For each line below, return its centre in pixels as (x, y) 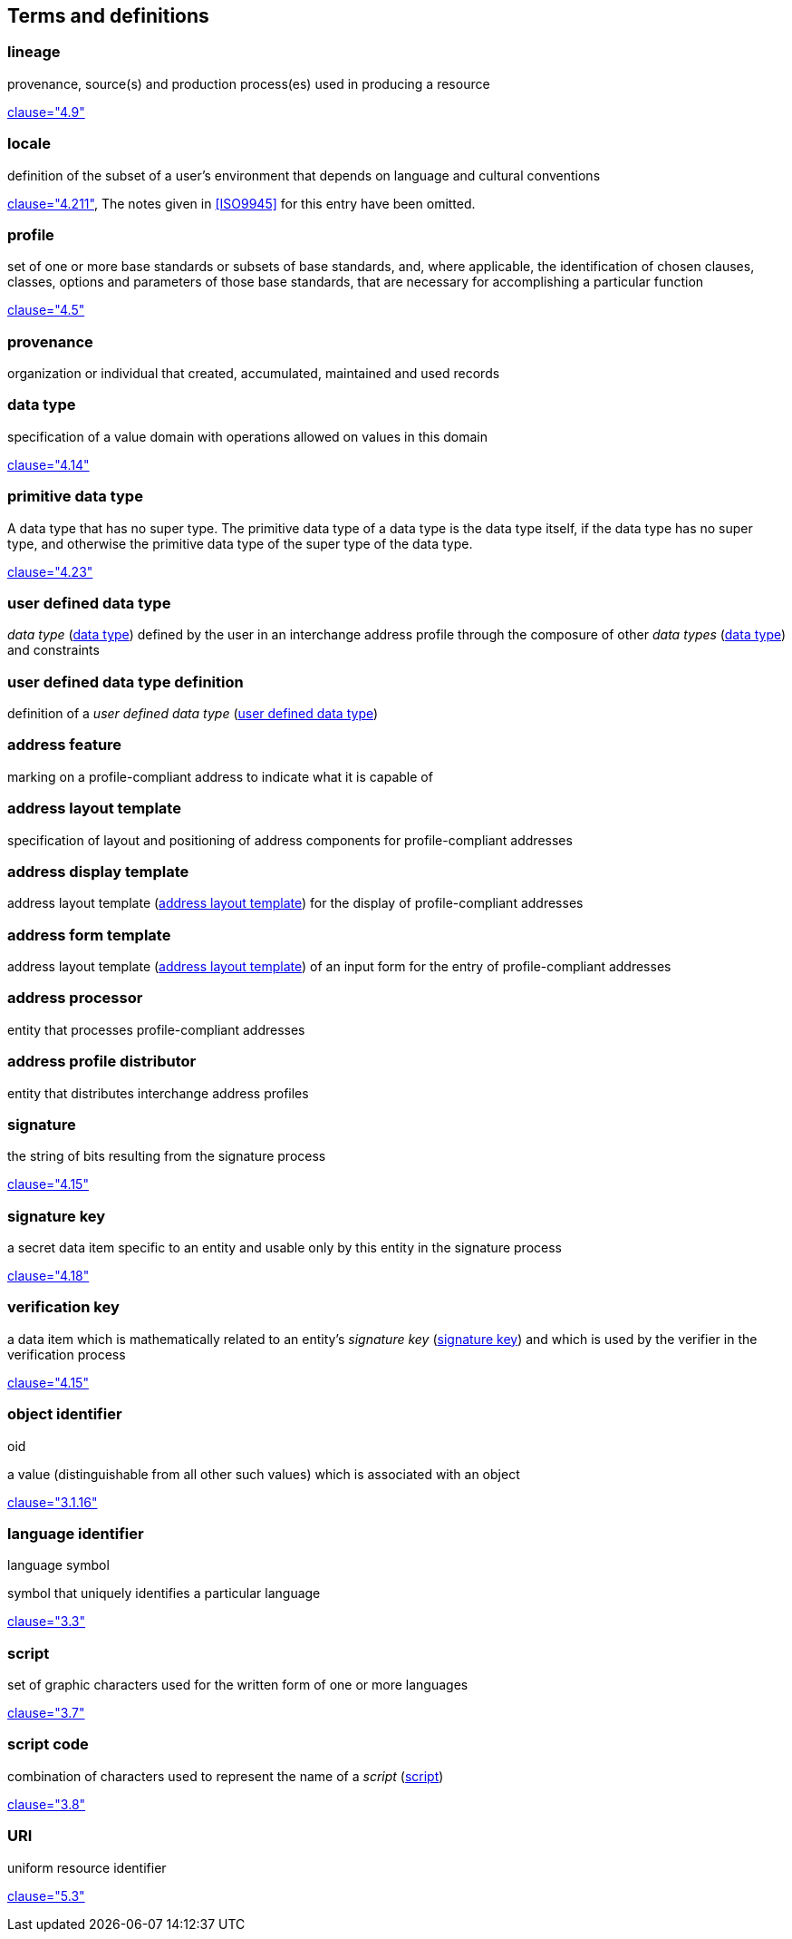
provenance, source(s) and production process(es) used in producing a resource (249, 83)
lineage (34, 52)
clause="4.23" (50, 571)
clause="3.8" (47, 1804)
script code (48, 1744)
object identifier (65, 1414)
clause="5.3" (46, 1895)
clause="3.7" (46, 1713)
